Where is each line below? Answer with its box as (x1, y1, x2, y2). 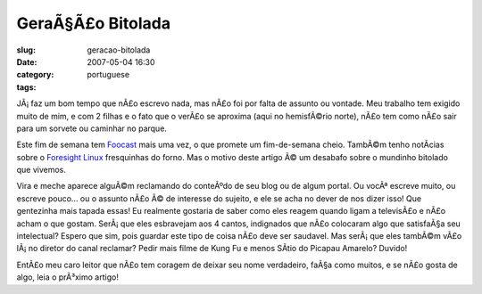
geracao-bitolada (87, 45, 151, 55)
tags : (16, 81, 37, 93)
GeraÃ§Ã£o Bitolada (16, 13, 171, 33)
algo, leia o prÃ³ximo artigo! (16, 272, 120, 282)
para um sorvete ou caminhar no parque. (16, 123, 167, 134)
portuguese (87, 69, 129, 80)
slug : (16, 45, 36, 55)
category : (16, 69, 54, 80)
